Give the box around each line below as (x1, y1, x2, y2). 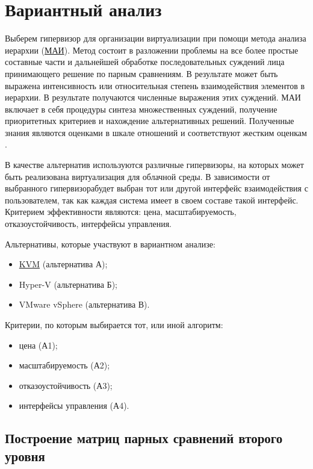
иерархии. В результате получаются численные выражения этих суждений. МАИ (5, 91, 301, 104)
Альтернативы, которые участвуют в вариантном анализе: (5, 237, 215, 250)
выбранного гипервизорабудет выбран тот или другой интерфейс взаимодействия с (5, 182, 308, 194)
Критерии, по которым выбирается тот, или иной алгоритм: (5, 318, 223, 331)
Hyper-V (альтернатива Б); (19, 278, 117, 290)
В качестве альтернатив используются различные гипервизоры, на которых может (5, 158, 304, 171)
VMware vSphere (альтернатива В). (19, 298, 150, 311)
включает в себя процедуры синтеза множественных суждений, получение (5, 102, 277, 115)
